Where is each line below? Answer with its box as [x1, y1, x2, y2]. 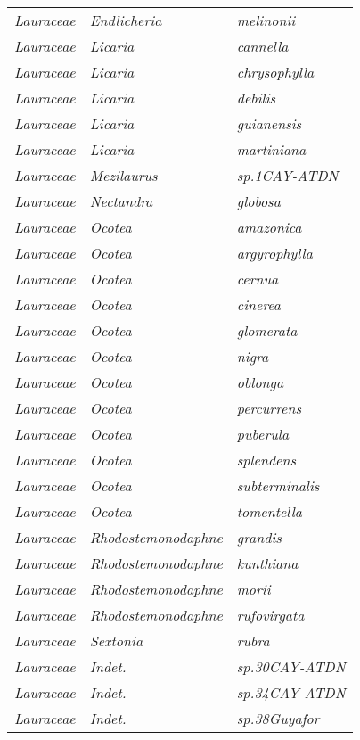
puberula [236, 423, 290, 444]
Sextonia [89, 630, 143, 651]
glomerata [236, 320, 298, 341]
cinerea [236, 294, 282, 315]
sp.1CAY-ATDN [236, 165, 339, 185]
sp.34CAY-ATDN [236, 682, 346, 703]
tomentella [236, 501, 302, 522]
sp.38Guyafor [236, 708, 320, 728]
